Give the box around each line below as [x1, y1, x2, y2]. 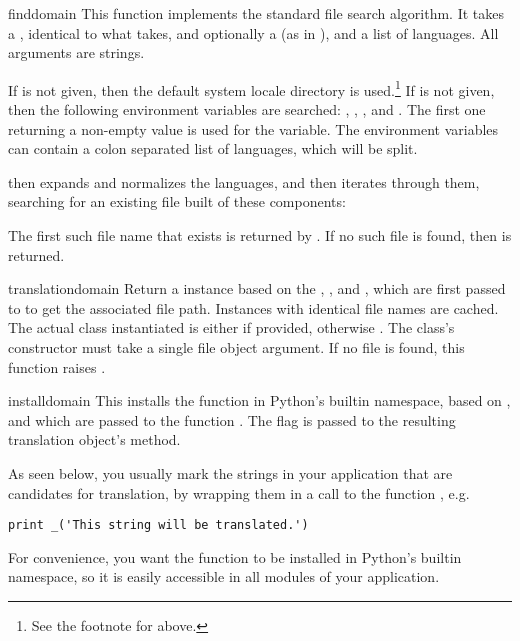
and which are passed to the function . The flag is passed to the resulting [8, 409, 456, 430]
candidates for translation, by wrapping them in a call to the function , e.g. [8, 482, 470, 503]
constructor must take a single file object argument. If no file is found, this [8, 336, 465, 357]
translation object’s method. [8, 429, 181, 450]
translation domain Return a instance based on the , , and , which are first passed [8, 278, 506, 299]
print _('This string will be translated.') [8, 518, 309, 533]
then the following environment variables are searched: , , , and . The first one [8, 99, 486, 120]
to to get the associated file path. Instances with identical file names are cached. [8, 297, 499, 318]
